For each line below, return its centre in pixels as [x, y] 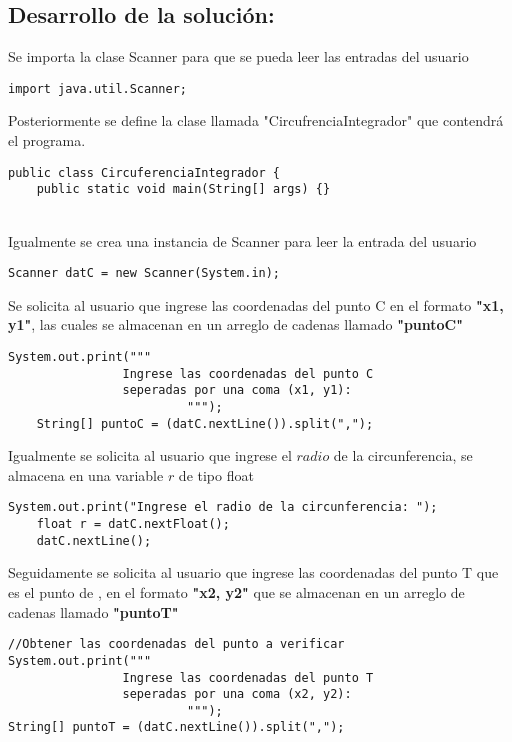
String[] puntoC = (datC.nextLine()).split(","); [205, 423]
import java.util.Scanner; [97, 88]
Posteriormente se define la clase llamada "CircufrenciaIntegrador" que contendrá [256, 120]
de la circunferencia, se [403, 455]
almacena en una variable [86, 474]
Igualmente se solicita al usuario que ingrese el [150, 455]
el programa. [47, 140]
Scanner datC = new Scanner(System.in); [144, 273]
